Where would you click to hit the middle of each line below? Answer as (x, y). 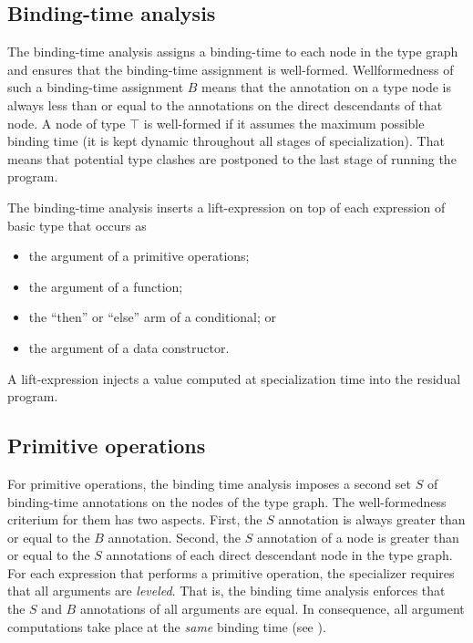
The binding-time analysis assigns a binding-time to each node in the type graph (233, 52)
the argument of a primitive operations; (139, 256)
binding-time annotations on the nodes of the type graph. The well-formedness (227, 501)
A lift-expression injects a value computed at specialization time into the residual (234, 378)
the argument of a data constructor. (129, 347)
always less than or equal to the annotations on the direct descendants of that (225, 104)
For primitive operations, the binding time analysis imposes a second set (210, 483)
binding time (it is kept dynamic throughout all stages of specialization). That (226, 141)
